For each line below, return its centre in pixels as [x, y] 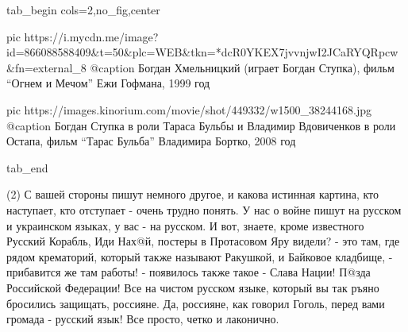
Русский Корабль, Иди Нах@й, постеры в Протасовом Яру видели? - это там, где [203, 241]
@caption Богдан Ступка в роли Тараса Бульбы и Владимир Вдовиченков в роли [201, 125]
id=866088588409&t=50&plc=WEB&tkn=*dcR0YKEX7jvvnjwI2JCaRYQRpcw [202, 52]
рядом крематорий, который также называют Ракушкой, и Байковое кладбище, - [200, 256]
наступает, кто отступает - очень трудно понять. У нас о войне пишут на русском [204, 209]
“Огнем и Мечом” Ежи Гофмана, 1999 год [108, 83]
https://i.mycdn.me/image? [91, 36]
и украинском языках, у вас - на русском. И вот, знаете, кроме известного [185, 225]
